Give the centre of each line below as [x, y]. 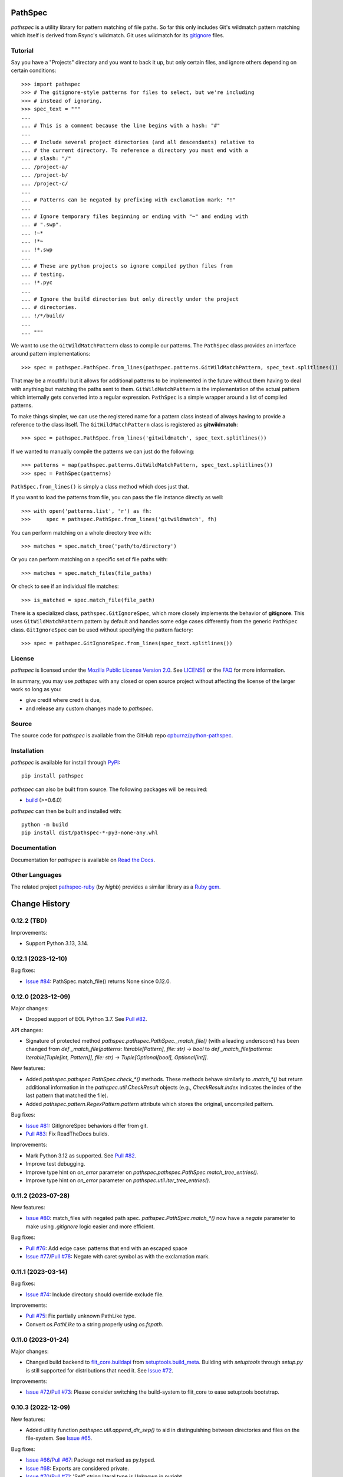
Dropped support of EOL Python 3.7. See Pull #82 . [86, 1019]
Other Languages [36, 875]
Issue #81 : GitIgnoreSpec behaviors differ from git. [87, 1125]
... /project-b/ [45, 175]
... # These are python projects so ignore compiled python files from [127, 266]
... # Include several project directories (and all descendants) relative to [138, 142]
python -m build [45, 825]
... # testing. [43, 274]
